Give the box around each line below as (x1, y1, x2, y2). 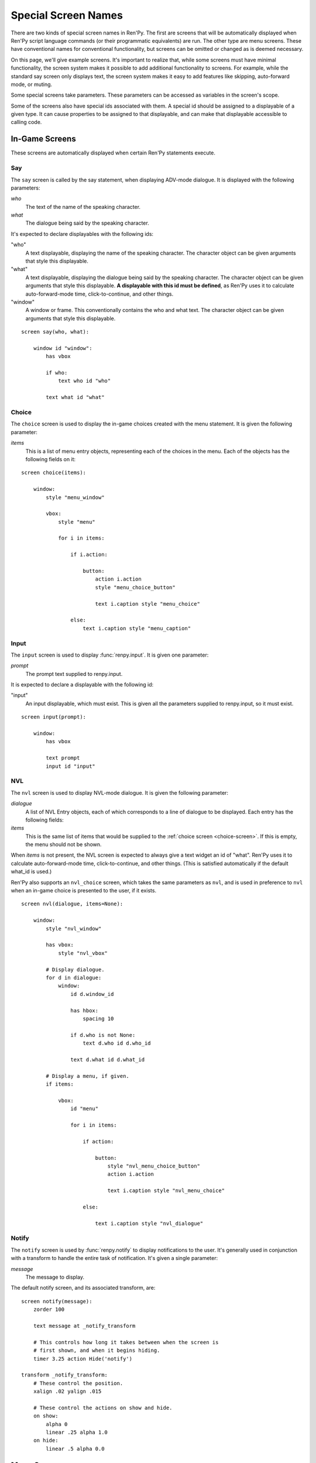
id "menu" (70, 1105, 99, 1112)
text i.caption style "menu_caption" (83, 625, 191, 631)
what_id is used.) (11, 868, 52, 875)
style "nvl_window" (46, 925, 102, 932)
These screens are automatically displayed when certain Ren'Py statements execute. (11, 149, 216, 156)
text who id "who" (58, 377, 111, 384)
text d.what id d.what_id (70, 1056, 145, 1063)
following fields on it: (25, 455, 76, 462)
